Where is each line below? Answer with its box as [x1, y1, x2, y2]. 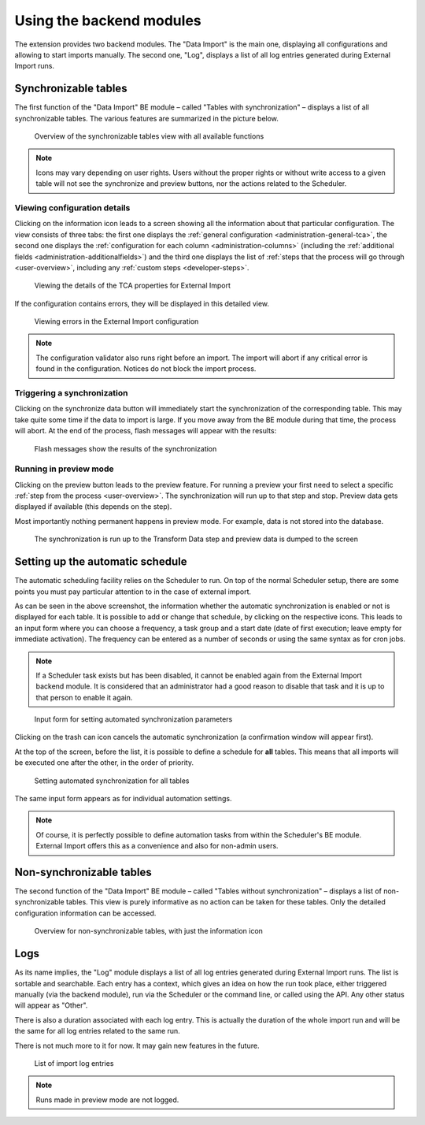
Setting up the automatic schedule [14, 555, 187, 569]
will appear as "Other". [14, 1001, 88, 1010]
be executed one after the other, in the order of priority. [14, 758, 194, 767]
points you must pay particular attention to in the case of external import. [14, 587, 252, 596]
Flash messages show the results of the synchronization [34, 444, 217, 453]
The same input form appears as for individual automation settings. [14, 794, 232, 804]
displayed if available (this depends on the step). [14, 502, 172, 511]
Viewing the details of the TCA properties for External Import [34, 280, 231, 291]
